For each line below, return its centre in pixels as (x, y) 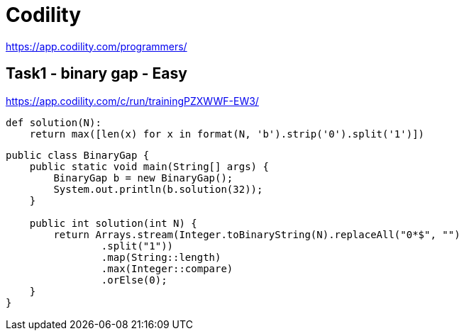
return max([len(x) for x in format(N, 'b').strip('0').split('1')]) (227, 134)
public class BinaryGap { (78, 155)
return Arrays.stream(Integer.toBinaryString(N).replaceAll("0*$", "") (257, 234)
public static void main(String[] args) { (149, 166)
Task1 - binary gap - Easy (96, 74)
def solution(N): (54, 122)
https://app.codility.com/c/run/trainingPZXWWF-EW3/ (132, 101)
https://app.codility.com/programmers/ (96, 46)
